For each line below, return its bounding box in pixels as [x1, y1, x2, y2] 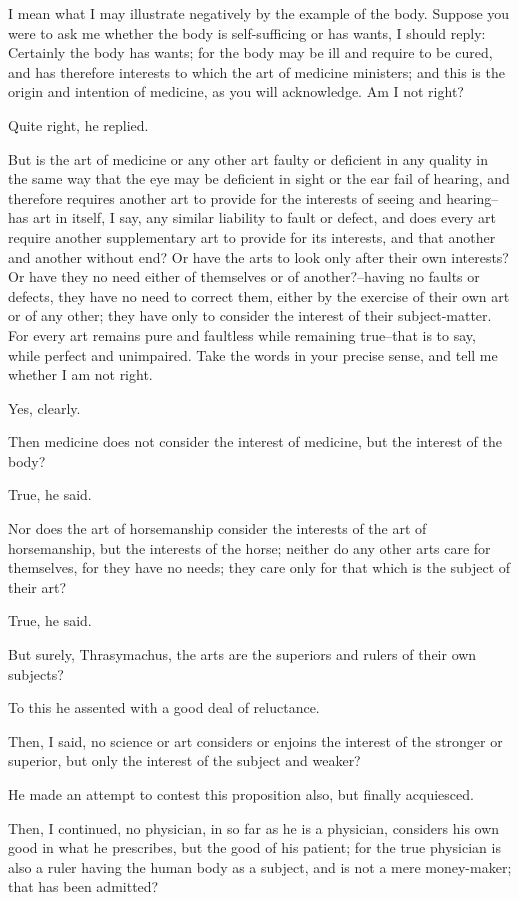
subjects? [8, 663, 64, 684]
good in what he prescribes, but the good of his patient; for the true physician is [8, 837, 501, 858]
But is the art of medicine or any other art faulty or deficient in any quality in [8, 148, 488, 169]
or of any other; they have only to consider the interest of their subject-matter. [8, 305, 492, 326]
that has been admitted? [8, 876, 159, 897]
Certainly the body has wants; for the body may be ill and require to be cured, [8, 42, 493, 63]
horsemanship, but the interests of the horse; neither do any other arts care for [8, 537, 491, 558]
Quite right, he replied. [8, 114, 149, 135]
